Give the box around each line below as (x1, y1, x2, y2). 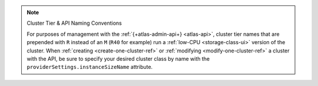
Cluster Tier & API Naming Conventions (26, 19, 122, 27)
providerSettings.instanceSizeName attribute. (26, 64, 153, 71)
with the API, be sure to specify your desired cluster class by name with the (26, 55, 210, 62)
